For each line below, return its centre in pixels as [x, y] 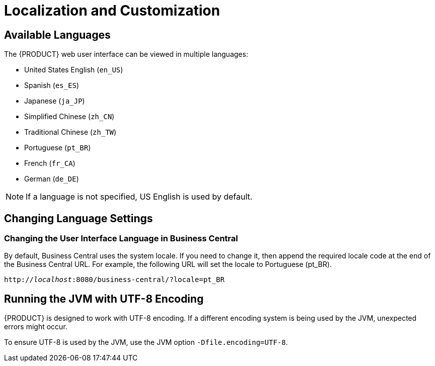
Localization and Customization [112, 11]
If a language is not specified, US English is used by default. [139, 197]
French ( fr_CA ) [50, 163]
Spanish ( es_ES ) [52, 85]
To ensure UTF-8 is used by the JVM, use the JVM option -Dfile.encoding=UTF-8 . [146, 342]
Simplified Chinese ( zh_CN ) [69, 117]
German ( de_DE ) [52, 179]
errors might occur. [36, 327]
